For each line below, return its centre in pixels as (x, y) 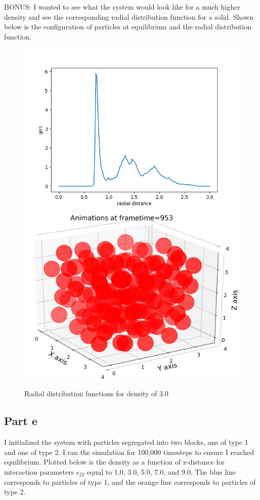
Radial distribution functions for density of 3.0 (96, 393)
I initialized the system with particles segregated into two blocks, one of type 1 (126, 442)
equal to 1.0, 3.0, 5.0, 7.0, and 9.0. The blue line (161, 471)
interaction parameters (39, 471)
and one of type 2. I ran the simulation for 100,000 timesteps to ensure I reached (129, 452)
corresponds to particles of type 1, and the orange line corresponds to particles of (130, 482)
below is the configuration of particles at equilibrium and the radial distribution (128, 27)
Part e (21, 421)
